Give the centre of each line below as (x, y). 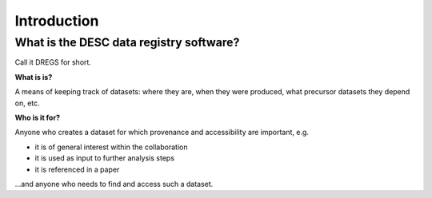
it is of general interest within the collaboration (111, 147)
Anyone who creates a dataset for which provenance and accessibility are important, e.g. (162, 133)
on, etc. (27, 103)
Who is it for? (37, 117)
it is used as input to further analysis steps (105, 158)
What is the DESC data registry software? (127, 42)
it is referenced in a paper (77, 169)
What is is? (34, 77)
